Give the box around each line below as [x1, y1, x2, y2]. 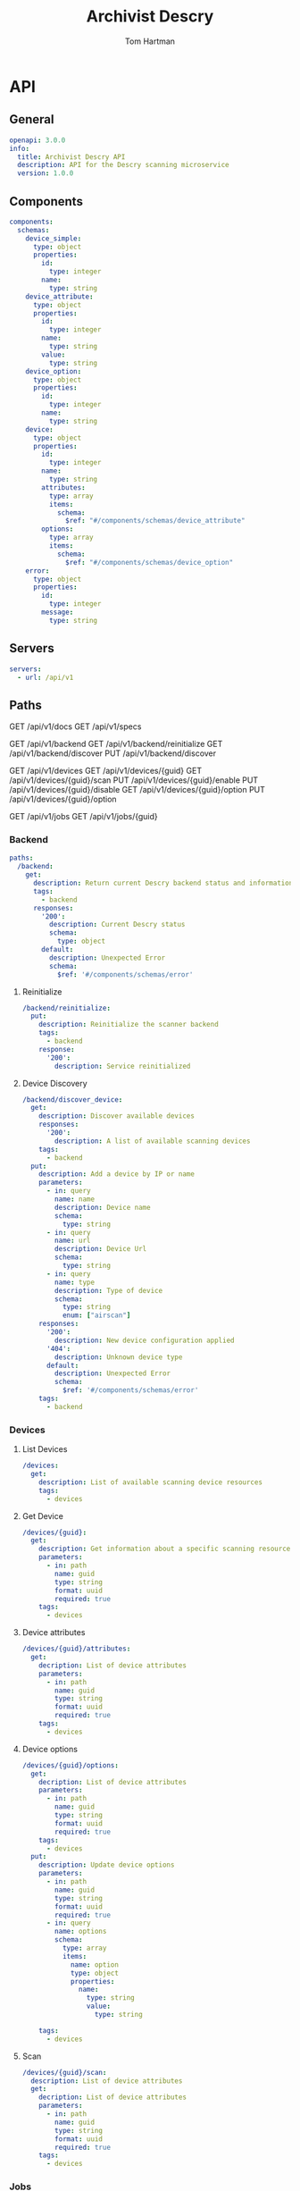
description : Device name [54, 1203, 151, 1212]
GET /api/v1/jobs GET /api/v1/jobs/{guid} [9, 811, 158, 822]
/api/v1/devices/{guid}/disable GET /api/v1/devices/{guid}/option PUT [9, 785, 266, 795]
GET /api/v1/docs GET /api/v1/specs [9, 721, 142, 732]
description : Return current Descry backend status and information [32, 878, 294, 888]
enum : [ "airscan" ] [62, 1311, 131, 1320]
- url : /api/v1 [17, 673, 74, 682]
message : [41, 608, 74, 617]
